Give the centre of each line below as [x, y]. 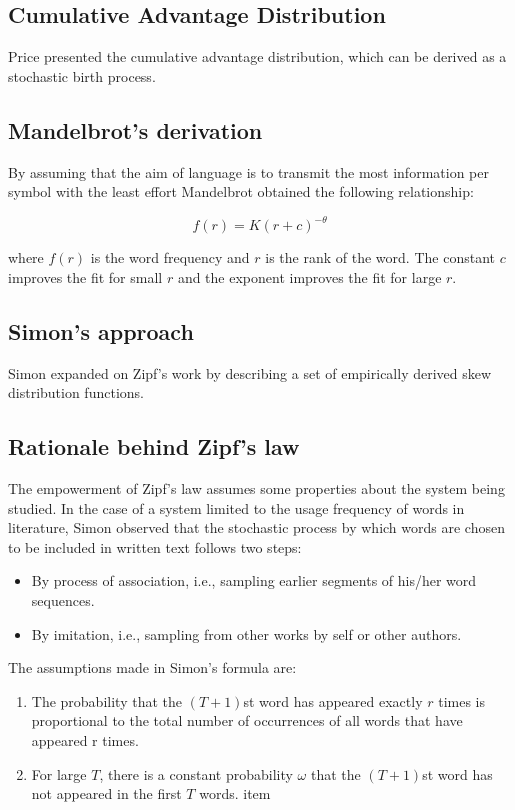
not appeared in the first [106, 793]
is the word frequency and [170, 257]
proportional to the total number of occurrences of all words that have [247, 720]
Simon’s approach [101, 330]
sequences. [63, 600]
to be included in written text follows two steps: [155, 546]
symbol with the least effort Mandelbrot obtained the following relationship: [241, 191]
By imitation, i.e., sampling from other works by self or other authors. [246, 633]
